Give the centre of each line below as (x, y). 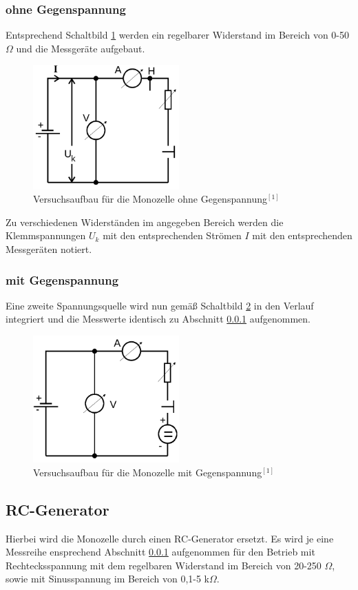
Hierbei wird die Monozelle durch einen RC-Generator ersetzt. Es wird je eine (170, 538)
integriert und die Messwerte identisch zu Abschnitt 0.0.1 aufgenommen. (158, 319)
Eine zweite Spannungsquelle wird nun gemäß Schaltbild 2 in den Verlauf (160, 305)
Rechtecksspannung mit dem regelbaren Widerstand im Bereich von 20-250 (164, 565)
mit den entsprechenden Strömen (172, 235)
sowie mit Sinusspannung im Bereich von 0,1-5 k (108, 579)
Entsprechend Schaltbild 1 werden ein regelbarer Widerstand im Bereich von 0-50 (178, 35)
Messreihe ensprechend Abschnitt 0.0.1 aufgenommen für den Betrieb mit (160, 552)
